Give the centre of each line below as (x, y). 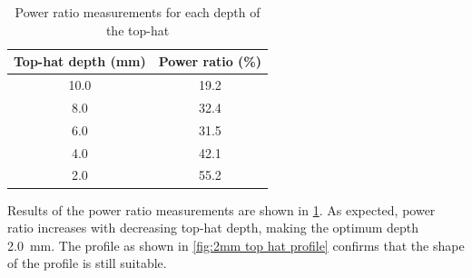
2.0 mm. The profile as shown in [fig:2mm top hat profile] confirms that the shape (236, 245)
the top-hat (138, 30)
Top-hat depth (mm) (80, 61)
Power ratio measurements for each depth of (138, 12)
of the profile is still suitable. (87, 263)
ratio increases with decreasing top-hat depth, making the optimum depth (213, 228)
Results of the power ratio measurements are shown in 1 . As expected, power (221, 209)
